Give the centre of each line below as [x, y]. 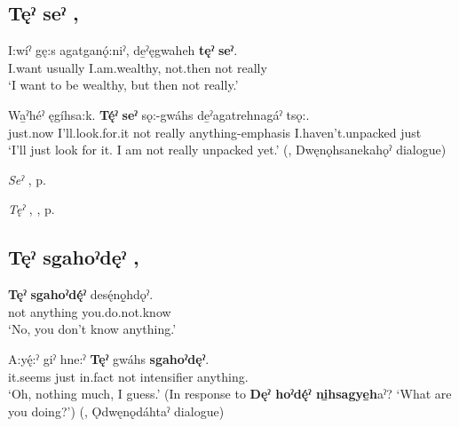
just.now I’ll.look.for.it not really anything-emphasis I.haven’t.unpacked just [215, 132]
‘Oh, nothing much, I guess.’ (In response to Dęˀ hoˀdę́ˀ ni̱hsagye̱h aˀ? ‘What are [230, 394]
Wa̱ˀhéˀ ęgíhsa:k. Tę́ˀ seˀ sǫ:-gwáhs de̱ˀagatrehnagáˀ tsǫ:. [159, 114]
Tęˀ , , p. [32, 209]
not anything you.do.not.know [90, 311]
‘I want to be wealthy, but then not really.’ [123, 85]
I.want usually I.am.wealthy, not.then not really [138, 67]
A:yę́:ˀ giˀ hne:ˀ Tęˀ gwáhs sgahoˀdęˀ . [109, 358]
